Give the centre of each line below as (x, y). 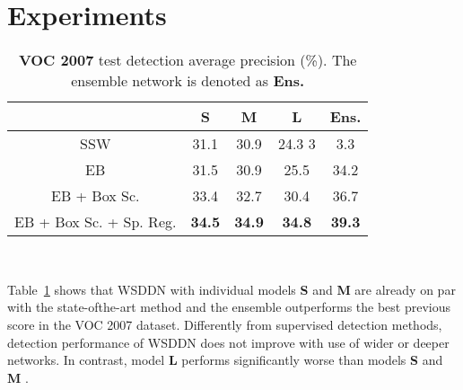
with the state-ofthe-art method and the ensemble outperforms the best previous (229, 307)
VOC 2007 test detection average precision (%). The (188, 60)
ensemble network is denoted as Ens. (188, 81)
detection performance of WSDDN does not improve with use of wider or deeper (228, 342)
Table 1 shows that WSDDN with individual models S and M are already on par (231, 289)
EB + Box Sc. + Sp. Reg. (96, 222)
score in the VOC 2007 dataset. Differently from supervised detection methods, (225, 324)
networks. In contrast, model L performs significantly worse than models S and (225, 360)
